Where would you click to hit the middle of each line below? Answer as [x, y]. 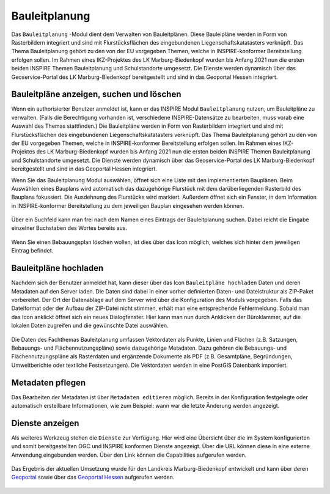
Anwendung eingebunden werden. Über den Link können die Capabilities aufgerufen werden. [129, 455]
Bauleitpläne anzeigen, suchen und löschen [96, 94]
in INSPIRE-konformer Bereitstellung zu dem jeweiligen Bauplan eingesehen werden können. [128, 205]
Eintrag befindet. [32, 251]
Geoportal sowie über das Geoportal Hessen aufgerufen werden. [93, 477]
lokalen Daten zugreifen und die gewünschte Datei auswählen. [90, 326]
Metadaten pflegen [49, 382]
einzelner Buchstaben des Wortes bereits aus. [69, 228]
